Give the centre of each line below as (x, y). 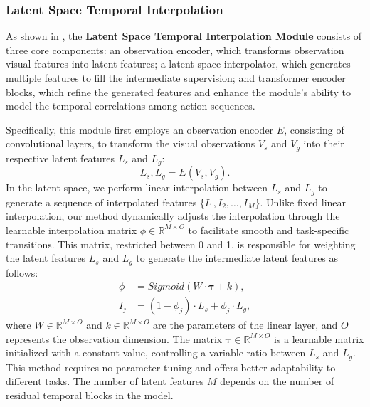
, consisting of (314, 129)
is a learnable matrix (319, 338)
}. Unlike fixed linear (301, 202)
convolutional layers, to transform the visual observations (131, 143)
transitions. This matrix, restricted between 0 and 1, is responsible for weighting (181, 244)
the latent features (46, 258)
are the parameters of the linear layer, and (245, 325)
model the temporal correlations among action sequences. (131, 106)
